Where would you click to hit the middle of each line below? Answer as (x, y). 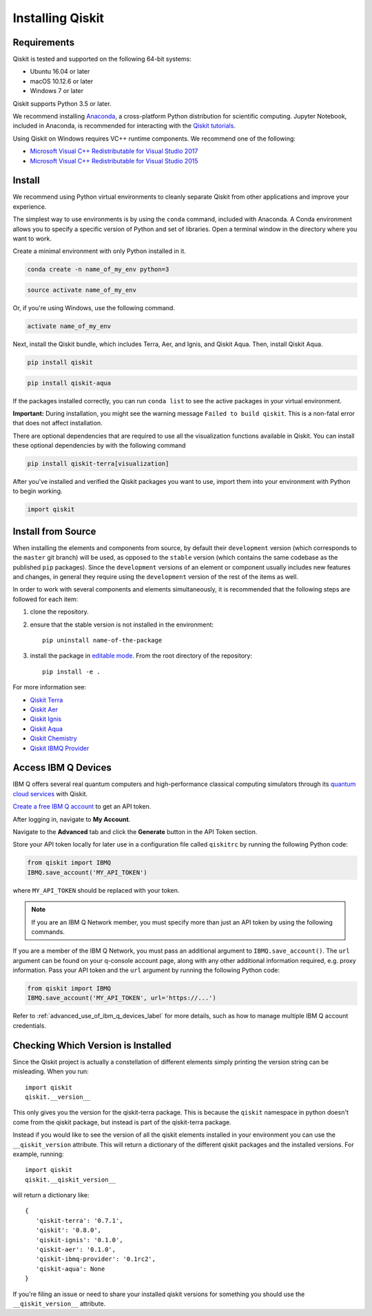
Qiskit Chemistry (53, 738)
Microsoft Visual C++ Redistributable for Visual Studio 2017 (114, 151)
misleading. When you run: (51, 1071)
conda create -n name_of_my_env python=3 (98, 270)
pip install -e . (71, 671)
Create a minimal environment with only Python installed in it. (99, 251)
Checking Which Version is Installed (92, 1045)
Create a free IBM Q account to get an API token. (82, 807)
